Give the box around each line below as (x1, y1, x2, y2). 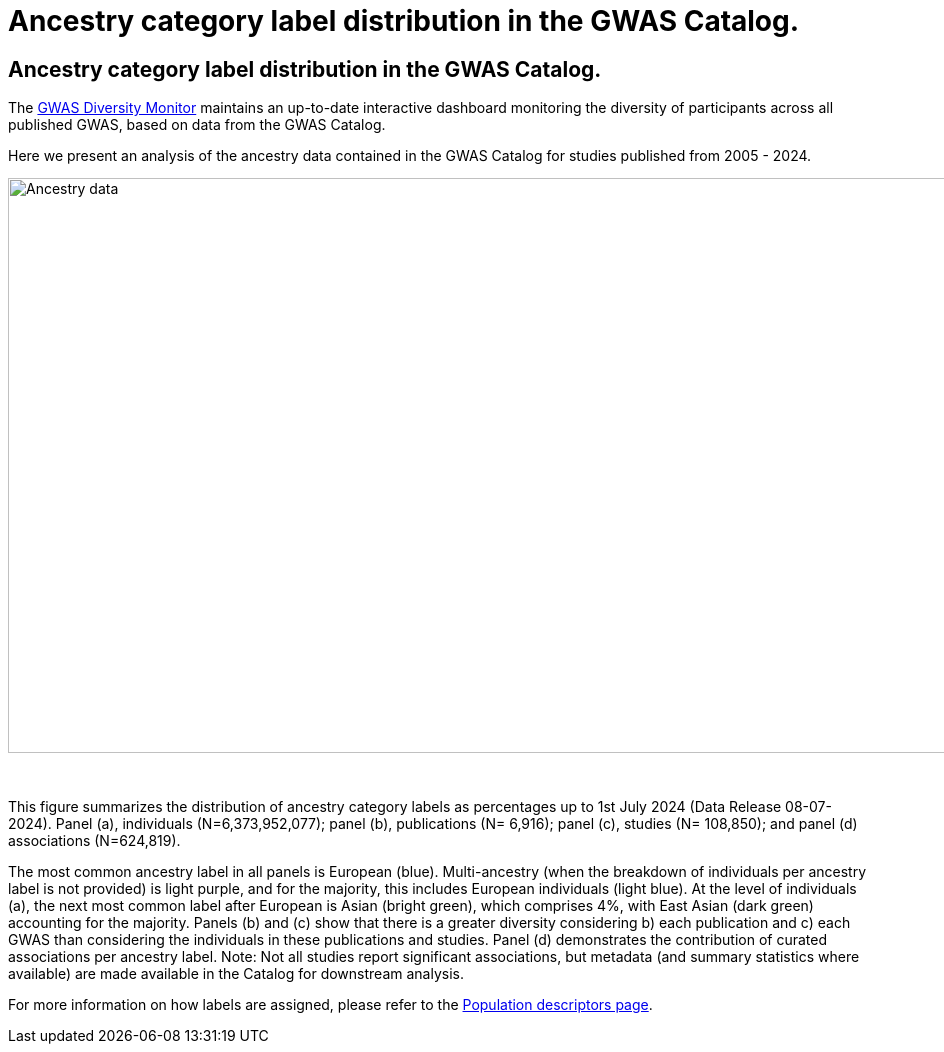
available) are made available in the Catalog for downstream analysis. (8, 965, 464, 983)
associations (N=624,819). (8, 832, 181, 850)
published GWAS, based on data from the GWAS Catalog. (8, 116, 386, 134)
